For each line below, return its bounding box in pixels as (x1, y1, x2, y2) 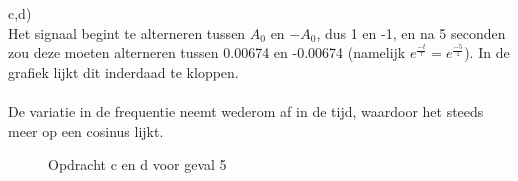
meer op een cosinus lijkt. (8, 120, 164, 141)
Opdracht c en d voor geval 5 (48, 154, 227, 175)
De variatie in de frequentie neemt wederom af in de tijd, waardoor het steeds (8, 100, 484, 121)
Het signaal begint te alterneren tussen (8, 22, 246, 43)
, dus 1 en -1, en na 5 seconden (316, 22, 506, 43)
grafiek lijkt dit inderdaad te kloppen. (8, 61, 239, 82)
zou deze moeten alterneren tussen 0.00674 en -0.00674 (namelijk (8, 42, 406, 63)
